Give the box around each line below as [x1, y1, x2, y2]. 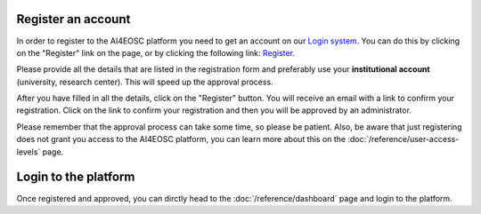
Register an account [16, 12, 131, 27]
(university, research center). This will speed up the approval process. [16, 76, 273, 87]
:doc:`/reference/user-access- [347, 134, 460, 145]
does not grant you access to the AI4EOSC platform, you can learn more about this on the [16, 134, 346, 145]
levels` [16, 147, 41, 157]
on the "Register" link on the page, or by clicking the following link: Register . [16, 47, 296, 58]
